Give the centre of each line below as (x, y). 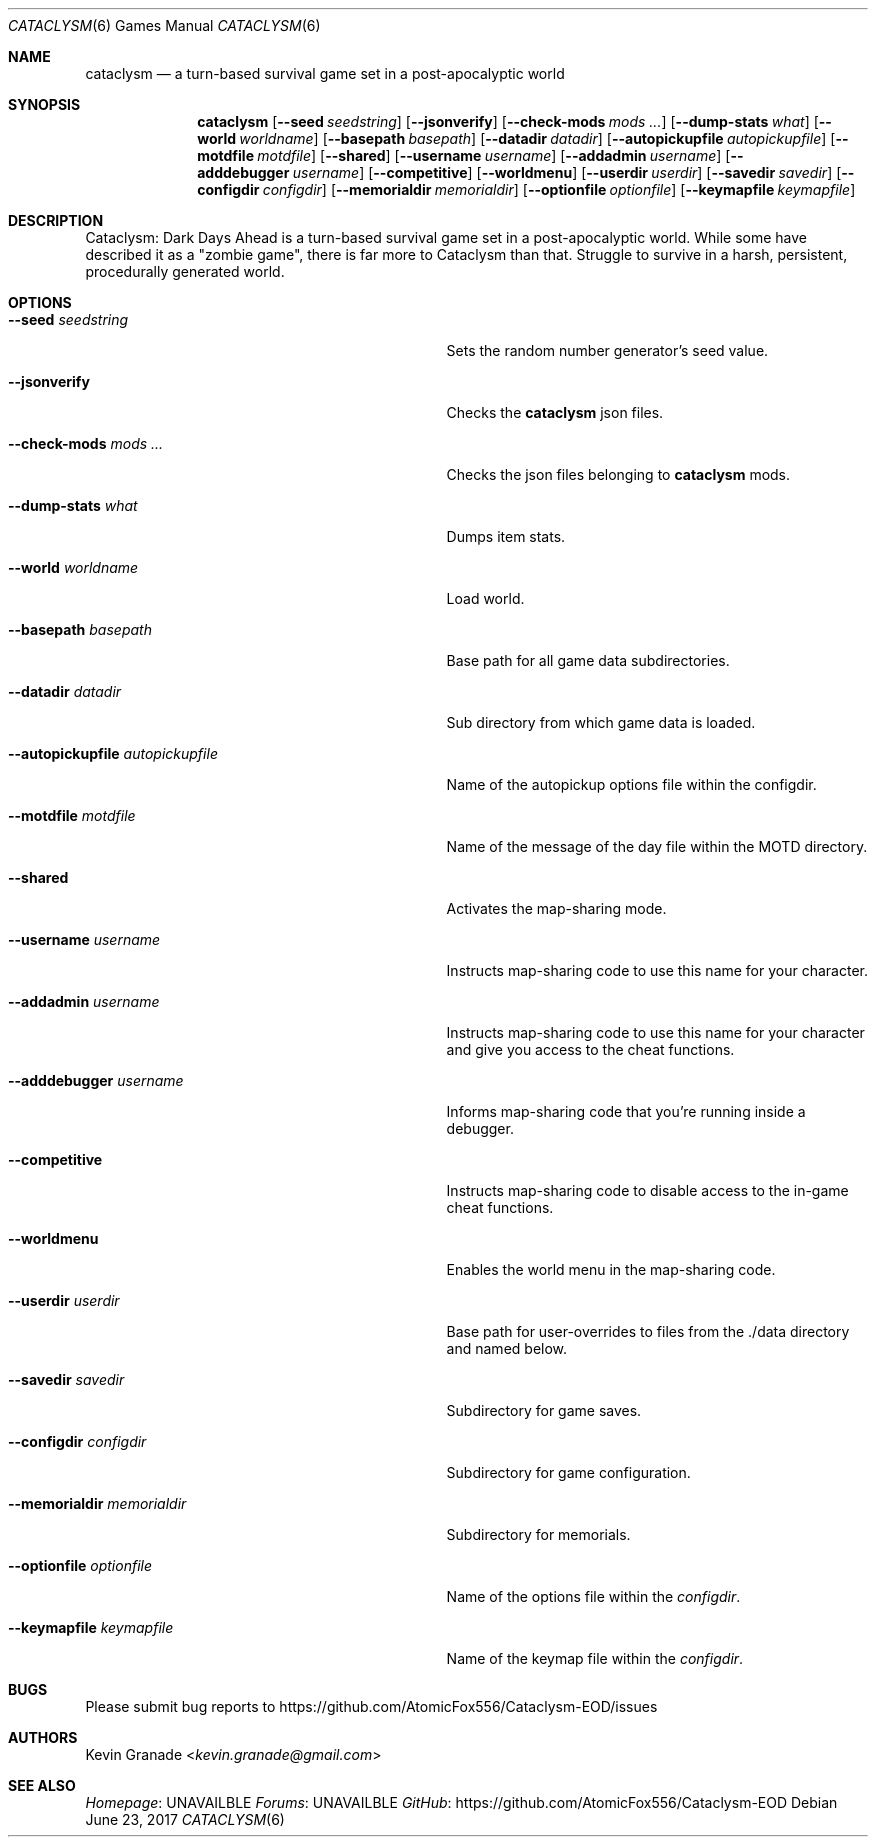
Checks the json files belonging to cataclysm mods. (618, 474)
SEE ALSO (42, 1785)
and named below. (507, 1348)
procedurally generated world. (185, 271)
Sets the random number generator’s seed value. (607, 350)
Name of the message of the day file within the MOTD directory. (657, 846)
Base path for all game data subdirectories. (588, 660)
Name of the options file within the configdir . (593, 1596)
